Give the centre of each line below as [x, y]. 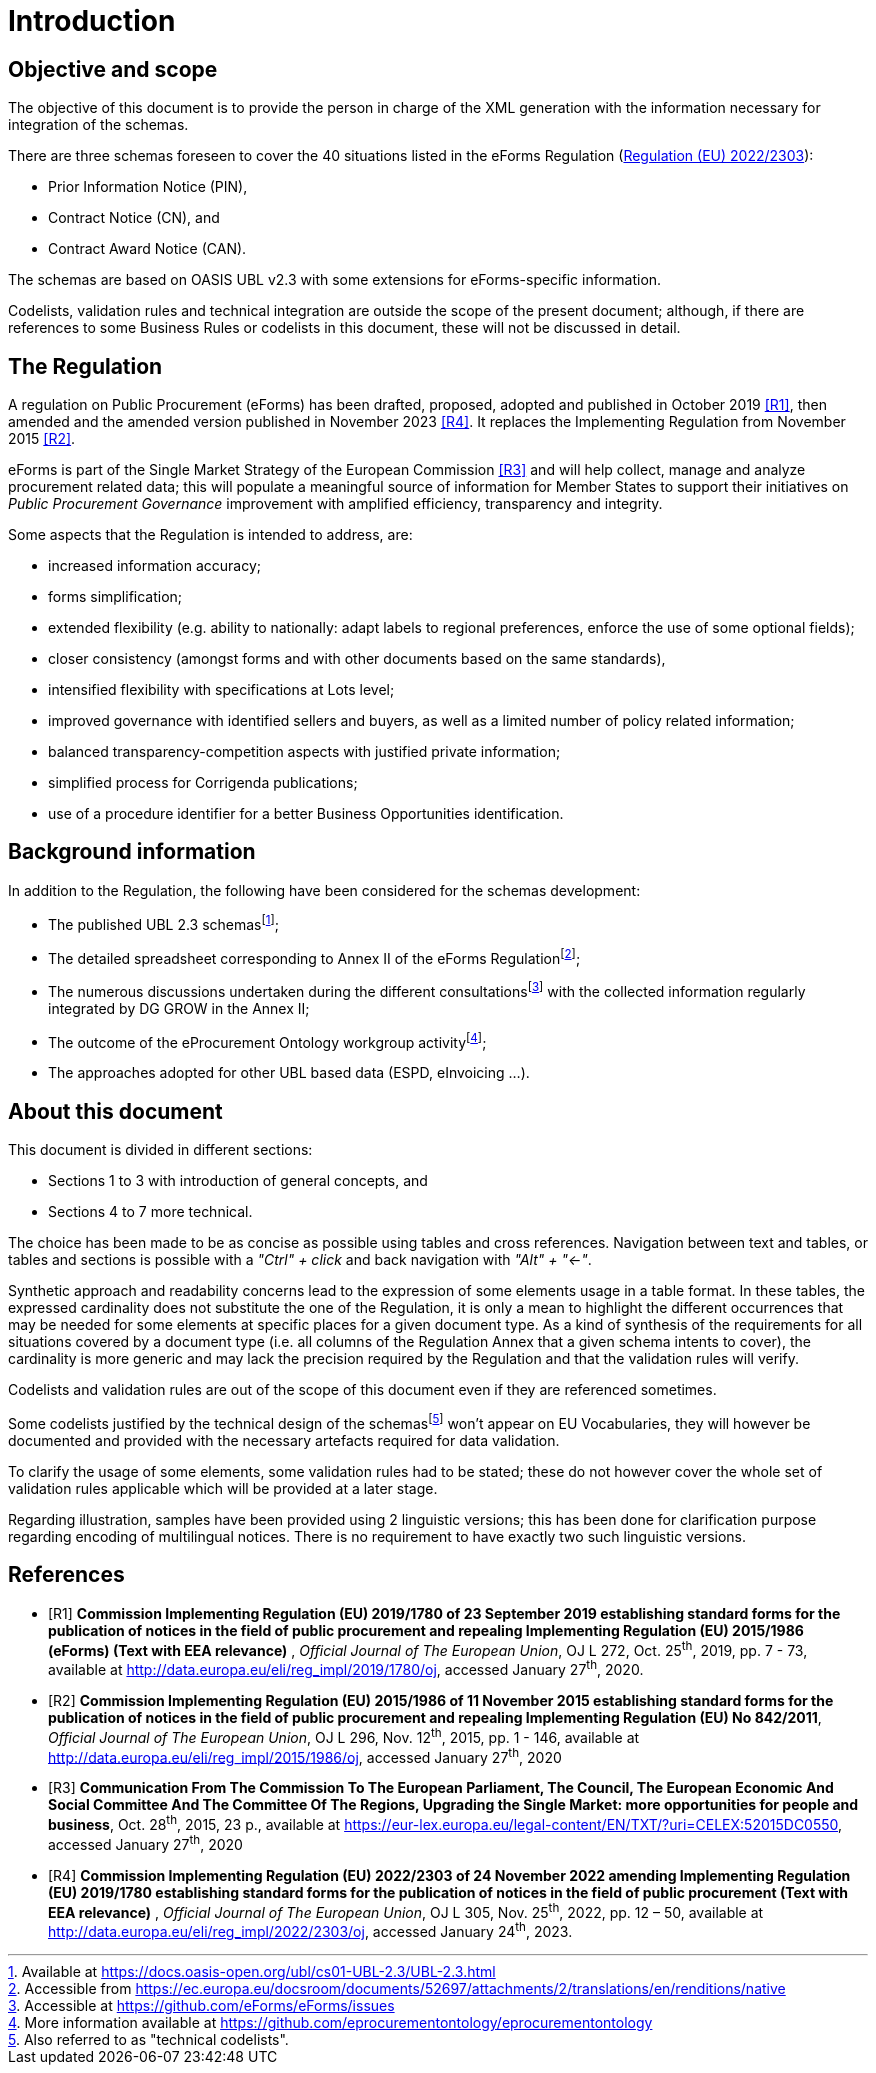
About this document [115, 1111]
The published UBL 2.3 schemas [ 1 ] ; [164, 922]
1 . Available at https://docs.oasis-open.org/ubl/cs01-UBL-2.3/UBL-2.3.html [252, 1972]
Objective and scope [113, 69]
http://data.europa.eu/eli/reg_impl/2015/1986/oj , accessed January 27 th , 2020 [305, 1755]
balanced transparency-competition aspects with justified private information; [304, 752]
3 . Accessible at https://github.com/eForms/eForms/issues [201, 2006]
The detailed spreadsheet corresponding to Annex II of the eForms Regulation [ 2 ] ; [314, 956]
